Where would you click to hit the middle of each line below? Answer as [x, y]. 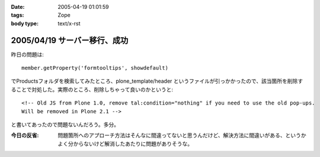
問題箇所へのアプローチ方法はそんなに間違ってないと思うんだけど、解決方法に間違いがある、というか [182, 135]
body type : [25, 23]
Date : [18, 7]
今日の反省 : [25, 135]
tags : [17, 15]
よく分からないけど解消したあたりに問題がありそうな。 [125, 143]
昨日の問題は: [28, 54]
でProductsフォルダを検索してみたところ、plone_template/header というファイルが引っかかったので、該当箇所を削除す [157, 81]
